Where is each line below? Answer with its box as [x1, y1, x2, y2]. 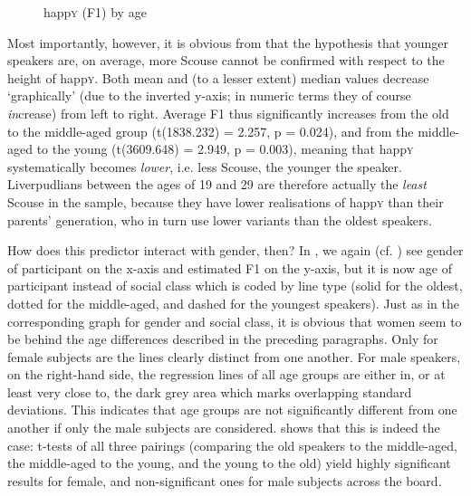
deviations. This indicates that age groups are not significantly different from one [7, 400, 457, 419]
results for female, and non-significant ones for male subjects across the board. [7, 471, 442, 490]
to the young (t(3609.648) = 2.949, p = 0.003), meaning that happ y [36, 139, 414, 158]
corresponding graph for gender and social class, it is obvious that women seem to [7, 311, 462, 330]
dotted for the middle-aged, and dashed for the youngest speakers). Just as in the [7, 293, 459, 312]
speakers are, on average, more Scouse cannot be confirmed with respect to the [7, 51, 445, 70]
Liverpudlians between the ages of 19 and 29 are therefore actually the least [7, 175, 427, 194]
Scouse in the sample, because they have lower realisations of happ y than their [7, 192, 444, 211]
